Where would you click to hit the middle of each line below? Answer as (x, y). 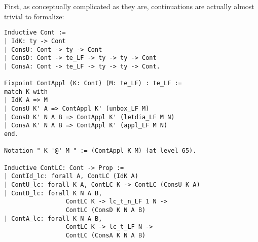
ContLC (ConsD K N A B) (106, 210)
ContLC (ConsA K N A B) (106, 235)
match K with (26, 92)
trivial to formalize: (34, 16)
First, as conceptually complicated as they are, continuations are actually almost (129, 6)
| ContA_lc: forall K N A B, (53, 218)
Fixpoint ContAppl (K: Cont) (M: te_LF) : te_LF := (93, 83)
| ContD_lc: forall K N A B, (53, 193)
